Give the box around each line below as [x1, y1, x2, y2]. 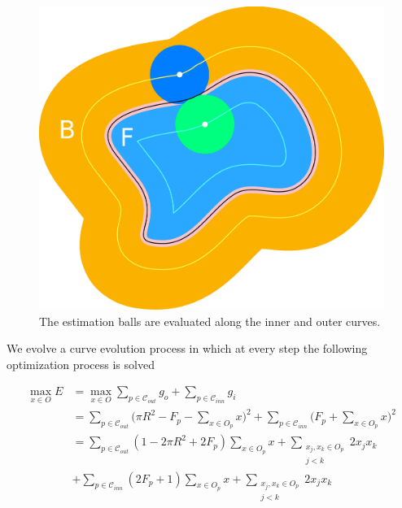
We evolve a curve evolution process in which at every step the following [7, 340, 368, 357]
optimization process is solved [7, 355, 155, 372]
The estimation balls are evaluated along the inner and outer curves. [39, 312, 381, 329]
